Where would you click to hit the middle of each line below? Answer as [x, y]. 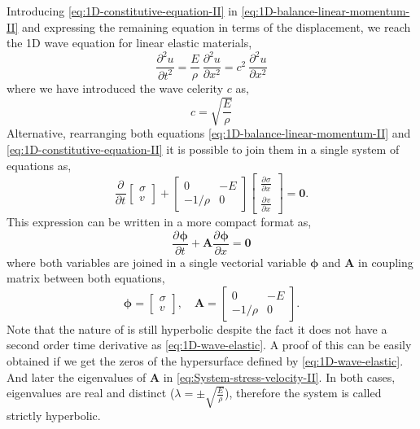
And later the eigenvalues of [77, 376]
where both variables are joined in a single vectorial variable [157, 262]
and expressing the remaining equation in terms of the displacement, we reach [217, 26]
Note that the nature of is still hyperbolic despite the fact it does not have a [197, 328]
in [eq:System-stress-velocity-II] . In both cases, [279, 376]
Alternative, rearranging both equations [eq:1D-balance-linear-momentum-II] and [209, 133]
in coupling [386, 262]
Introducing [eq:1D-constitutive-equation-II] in [122, 11]
